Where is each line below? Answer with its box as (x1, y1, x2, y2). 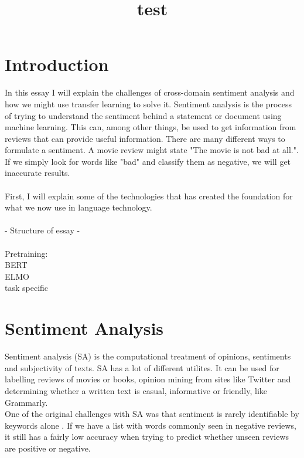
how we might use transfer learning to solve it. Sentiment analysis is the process (5, 97, 292, 110)
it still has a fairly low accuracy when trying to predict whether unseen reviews (5, 430, 289, 443)
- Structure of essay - (5, 224, 80, 236)
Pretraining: (5, 247, 48, 259)
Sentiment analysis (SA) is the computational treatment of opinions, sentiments (5, 350, 291, 362)
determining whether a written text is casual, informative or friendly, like (5, 384, 268, 396)
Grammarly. (5, 396, 48, 408)
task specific (5, 281, 49, 294)
